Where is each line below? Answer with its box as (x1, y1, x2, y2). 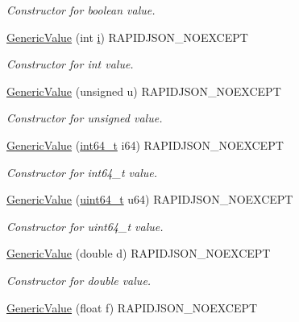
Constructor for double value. (6, 271, 152, 288)
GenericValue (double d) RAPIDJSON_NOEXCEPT (6, 245, 271, 262)
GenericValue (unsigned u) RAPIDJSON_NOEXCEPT (6, 82, 281, 99)
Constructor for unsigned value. (6, 109, 163, 126)
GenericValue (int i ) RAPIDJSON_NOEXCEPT (6, 28, 248, 45)
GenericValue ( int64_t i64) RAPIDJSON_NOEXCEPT (6, 136, 284, 153)
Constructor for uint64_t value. (6, 217, 164, 234)
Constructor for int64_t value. (6, 163, 157, 180)
